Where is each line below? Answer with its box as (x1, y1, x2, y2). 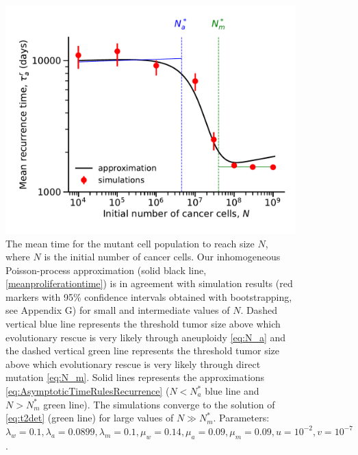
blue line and (205, 384, 259, 398)
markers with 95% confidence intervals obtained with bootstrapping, (5, 289, 292, 304)
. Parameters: (213, 410, 270, 425)
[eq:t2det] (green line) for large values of (5, 410, 174, 425)
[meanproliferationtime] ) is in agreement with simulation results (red (5, 276, 293, 291)
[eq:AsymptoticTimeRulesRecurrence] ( (5, 384, 170, 398)
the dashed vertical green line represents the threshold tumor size (5, 343, 279, 358)
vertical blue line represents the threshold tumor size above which (5, 317, 281, 331)
